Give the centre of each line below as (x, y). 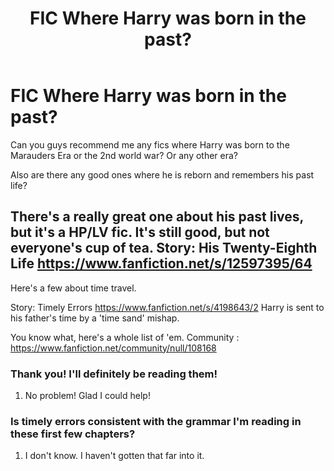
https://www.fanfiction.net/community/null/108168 (113, 348)
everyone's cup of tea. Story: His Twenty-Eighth (164, 248)
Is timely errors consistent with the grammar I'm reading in (156, 421)
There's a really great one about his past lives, (157, 217)
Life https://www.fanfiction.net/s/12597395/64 (161, 263)
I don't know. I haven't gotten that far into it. (114, 456)
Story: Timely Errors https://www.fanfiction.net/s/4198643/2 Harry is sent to (167, 307)
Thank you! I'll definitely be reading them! (114, 374)
